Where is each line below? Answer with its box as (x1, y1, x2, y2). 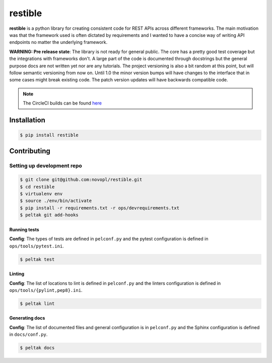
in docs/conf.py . (9, 331, 48, 338)
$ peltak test (20, 256, 55, 262)
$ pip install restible (20, 132, 79, 138)
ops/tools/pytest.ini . (9, 243, 64, 249)
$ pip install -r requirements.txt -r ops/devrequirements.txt (20, 205, 180, 211)
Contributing (9, 147, 50, 155)
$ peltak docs (20, 345, 55, 351)
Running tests (9, 226, 40, 232)
